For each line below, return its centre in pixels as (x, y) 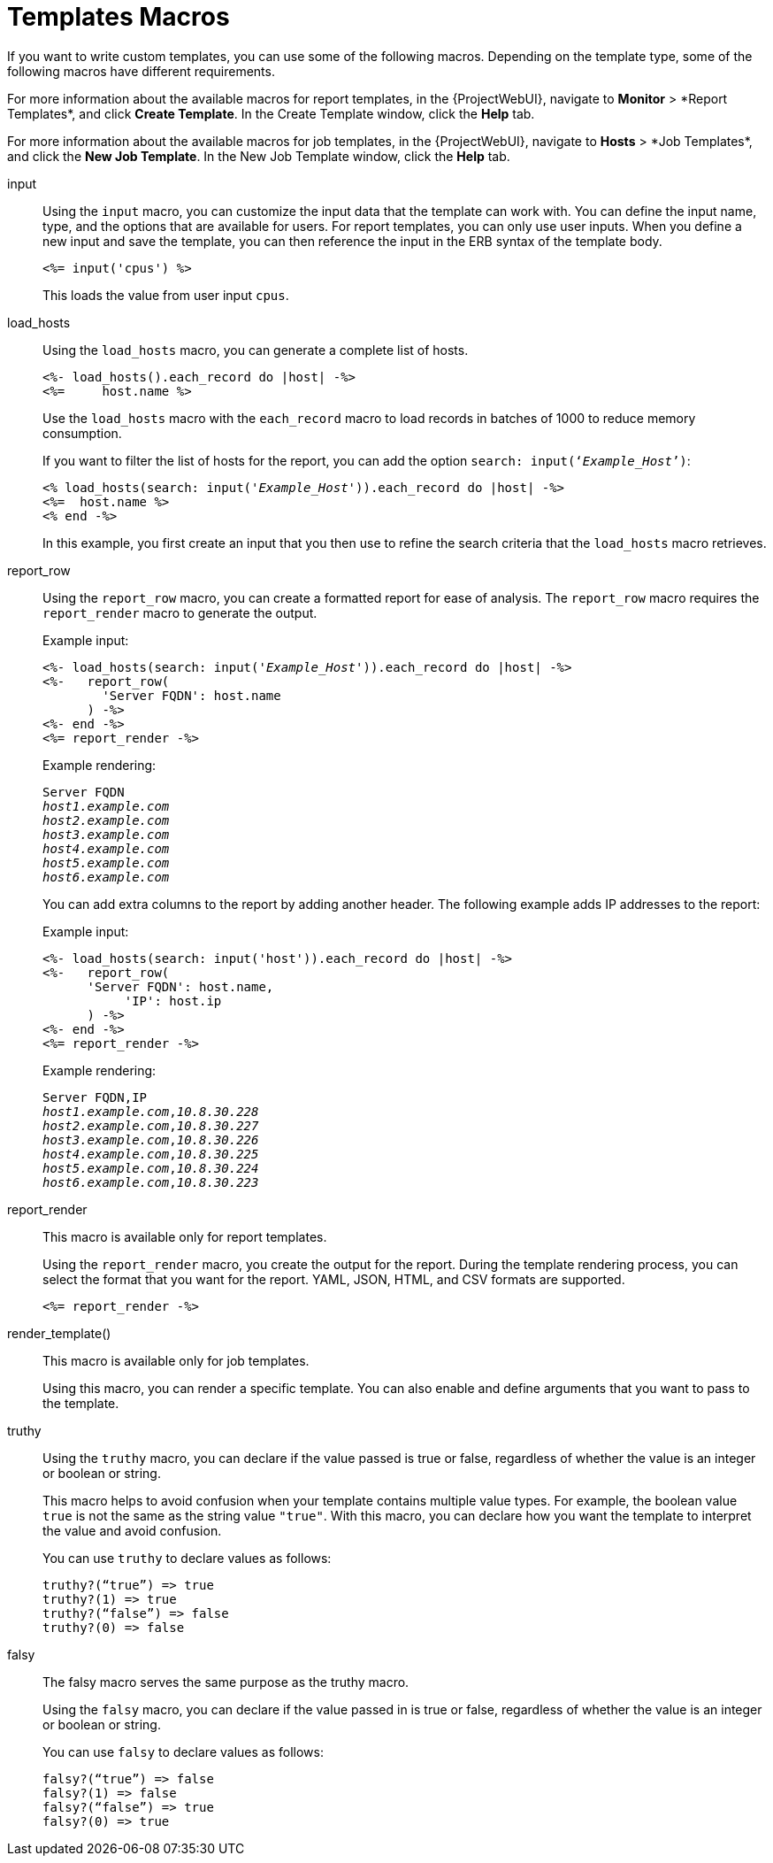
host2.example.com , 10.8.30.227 (151, 1125)
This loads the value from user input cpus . (166, 295)
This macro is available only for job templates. (176, 1360)
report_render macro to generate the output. (180, 612)
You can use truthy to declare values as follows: (187, 1558)
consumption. (82, 433)
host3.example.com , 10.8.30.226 (151, 1139)
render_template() (59, 1333)
